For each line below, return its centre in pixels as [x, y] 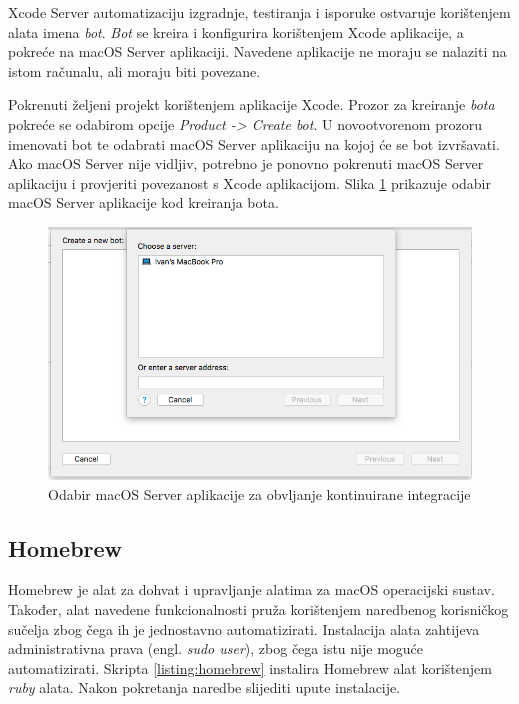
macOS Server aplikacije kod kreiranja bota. [143, 202]
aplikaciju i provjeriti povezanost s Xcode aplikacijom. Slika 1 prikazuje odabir [249, 182]
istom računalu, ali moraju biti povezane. [134, 70]
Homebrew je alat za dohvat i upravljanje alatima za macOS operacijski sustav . [251, 589]
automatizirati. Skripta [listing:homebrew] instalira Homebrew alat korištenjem [250, 667]
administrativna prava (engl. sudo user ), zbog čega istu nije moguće [216, 648]
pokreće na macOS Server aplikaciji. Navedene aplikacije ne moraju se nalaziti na [257, 51]
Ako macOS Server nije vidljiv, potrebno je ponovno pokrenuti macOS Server [246, 163]
